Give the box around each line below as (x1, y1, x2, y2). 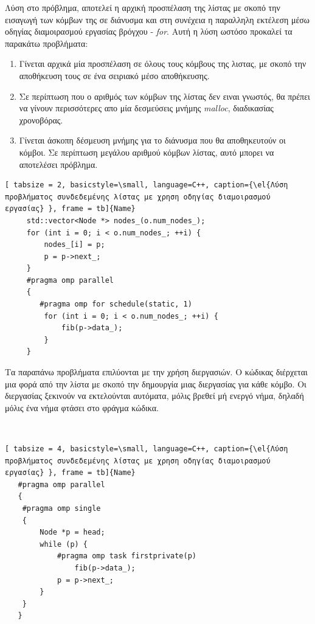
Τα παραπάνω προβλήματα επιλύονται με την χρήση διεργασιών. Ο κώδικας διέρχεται (5, 366, 308, 378)
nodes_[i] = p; (44, 240, 105, 249)
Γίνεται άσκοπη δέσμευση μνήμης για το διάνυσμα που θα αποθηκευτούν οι (19, 134, 286, 147)
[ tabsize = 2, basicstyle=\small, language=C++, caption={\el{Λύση (5, 181, 288, 190)
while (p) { (40, 539, 88, 549)
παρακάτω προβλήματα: (5, 36, 88, 49)
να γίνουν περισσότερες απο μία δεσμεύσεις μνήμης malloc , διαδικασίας (19, 102, 274, 114)
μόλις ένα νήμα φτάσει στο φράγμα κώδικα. (5, 401, 159, 414)
